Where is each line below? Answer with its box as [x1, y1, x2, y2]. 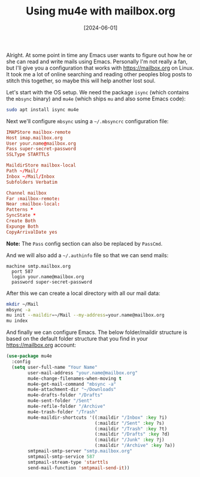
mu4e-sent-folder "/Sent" [28, 398, 93, 404]
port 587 [11, 269, 34, 275]
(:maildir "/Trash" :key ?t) [95, 425, 168, 432]
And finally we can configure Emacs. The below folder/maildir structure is [6, 329, 187, 336]
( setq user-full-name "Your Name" [11, 364, 98, 370]
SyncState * [6, 212, 36, 219]
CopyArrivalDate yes [6, 229, 58, 235]
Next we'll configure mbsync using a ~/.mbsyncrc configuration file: [6, 117, 169, 124]
